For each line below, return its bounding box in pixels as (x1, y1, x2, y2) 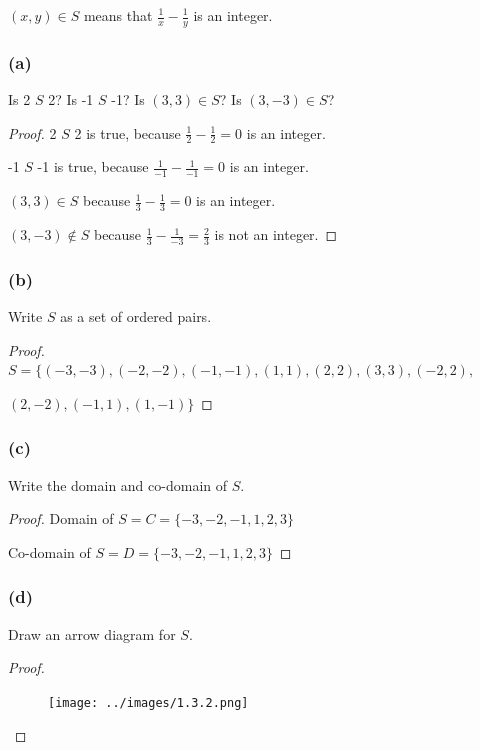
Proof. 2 (8, 122, 57, 143)
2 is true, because (74, 122, 181, 143)
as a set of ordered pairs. (60, 306, 212, 327)
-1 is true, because (37, 156, 149, 177)
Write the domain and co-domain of (8, 474, 228, 495)
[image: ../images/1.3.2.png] (48, 695, 249, 710)
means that (83, 5, 153, 25)
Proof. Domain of (8, 508, 114, 529)
